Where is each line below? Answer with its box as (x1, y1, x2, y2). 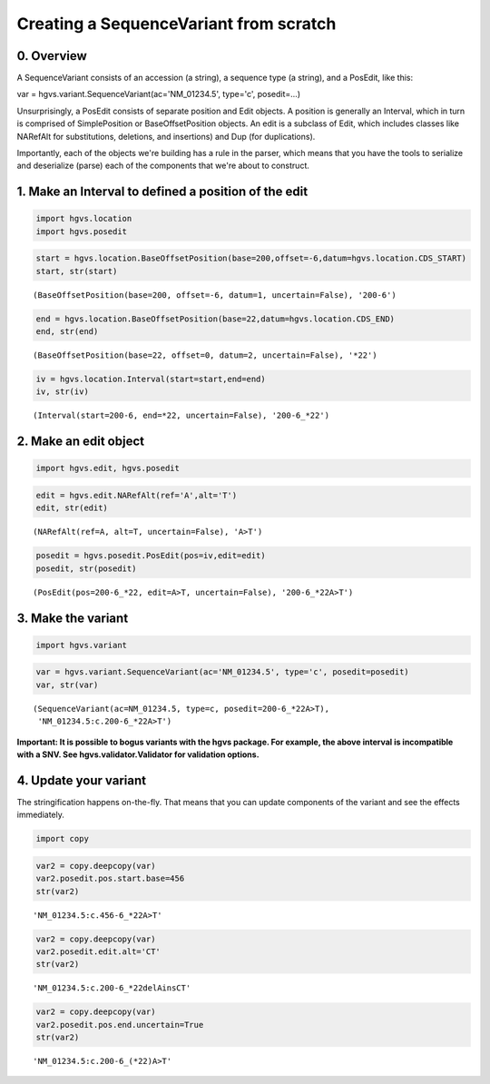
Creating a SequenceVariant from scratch (16, 14, 337, 34)
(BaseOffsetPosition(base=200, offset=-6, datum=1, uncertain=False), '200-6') (33, 290, 397, 300)
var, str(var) (35, 679, 99, 690)
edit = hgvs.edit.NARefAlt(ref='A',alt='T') (35, 490, 238, 501)
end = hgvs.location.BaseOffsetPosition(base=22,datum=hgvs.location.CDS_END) (35, 313, 395, 324)
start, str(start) (35, 266, 118, 276)
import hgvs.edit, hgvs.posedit (35, 463, 181, 474)
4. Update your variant (16, 773, 147, 788)
